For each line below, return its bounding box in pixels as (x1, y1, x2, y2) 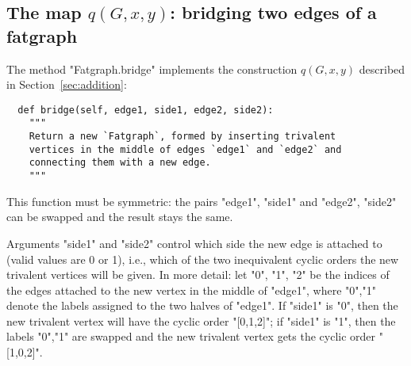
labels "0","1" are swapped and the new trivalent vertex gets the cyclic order (6, 328, 376, 345)
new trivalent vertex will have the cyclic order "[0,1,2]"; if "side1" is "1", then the (6, 312, 396, 329)
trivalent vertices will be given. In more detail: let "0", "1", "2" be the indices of (6, 266, 390, 283)
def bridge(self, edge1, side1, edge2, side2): (17, 104, 274, 116)
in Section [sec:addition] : (6, 76, 127, 93)
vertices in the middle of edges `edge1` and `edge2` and (29, 143, 342, 155)
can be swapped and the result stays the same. (6, 208, 233, 225)
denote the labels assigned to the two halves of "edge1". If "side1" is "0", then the (6, 297, 398, 314)
